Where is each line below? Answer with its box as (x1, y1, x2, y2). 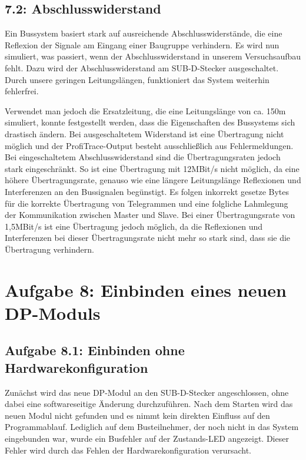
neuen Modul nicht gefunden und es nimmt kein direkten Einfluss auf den (5, 409, 270, 421)
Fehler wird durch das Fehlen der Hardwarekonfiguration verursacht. (5, 444, 252, 456)
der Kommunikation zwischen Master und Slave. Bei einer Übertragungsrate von (5, 209, 295, 221)
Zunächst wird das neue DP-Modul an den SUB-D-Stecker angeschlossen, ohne (5, 386, 289, 398)
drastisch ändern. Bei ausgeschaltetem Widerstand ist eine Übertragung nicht (5, 127, 284, 140)
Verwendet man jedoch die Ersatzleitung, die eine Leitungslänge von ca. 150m (5, 104, 286, 117)
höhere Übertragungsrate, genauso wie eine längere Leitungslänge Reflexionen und (5, 174, 301, 186)
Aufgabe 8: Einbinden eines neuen (5, 277, 287, 302)
